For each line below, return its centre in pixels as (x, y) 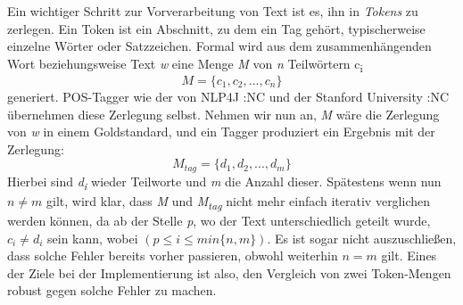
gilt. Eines (409, 256)
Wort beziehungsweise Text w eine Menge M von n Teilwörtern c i (185, 64)
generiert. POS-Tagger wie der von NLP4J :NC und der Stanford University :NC (228, 96)
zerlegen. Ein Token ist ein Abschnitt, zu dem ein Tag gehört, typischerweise (216, 28)
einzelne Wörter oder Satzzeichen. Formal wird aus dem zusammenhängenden (219, 46)
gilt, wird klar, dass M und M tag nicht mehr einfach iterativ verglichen (239, 202)
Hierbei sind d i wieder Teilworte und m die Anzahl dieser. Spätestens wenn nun (224, 182)
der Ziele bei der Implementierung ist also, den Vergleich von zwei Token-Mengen (229, 272)
